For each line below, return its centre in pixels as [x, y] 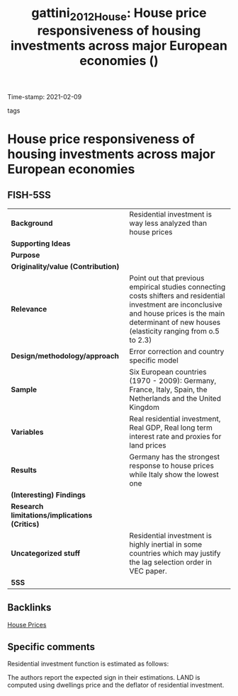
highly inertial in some [166, 544]
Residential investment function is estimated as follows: [88, 664]
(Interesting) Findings [49, 495]
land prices [148, 445]
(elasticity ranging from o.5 [174, 331]
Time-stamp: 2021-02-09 [45, 96]
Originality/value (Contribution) [65, 266]
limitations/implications [52, 515]
